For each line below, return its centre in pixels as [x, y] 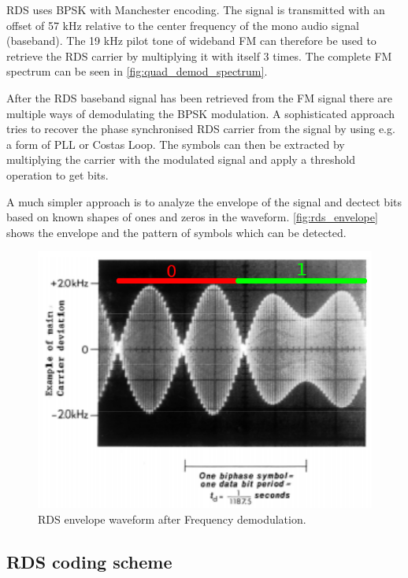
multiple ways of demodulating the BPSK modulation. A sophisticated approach [201, 113]
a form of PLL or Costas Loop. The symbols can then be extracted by [176, 144]
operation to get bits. [57, 174]
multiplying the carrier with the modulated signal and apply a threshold [181, 159]
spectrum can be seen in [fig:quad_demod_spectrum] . [137, 71]
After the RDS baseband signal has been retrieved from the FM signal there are [200, 97]
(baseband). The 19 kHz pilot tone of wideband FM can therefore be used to [191, 41]
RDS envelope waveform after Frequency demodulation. [172, 519]
